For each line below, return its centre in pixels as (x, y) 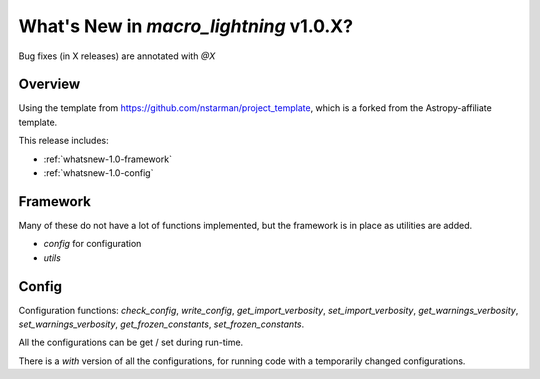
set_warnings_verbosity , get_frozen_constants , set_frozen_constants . (161, 324)
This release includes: (63, 141)
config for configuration (92, 244)
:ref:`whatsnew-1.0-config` (98, 173)
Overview (49, 84)
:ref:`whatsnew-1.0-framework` (107, 159)
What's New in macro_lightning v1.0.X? (186, 26)
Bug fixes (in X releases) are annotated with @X (117, 56)
